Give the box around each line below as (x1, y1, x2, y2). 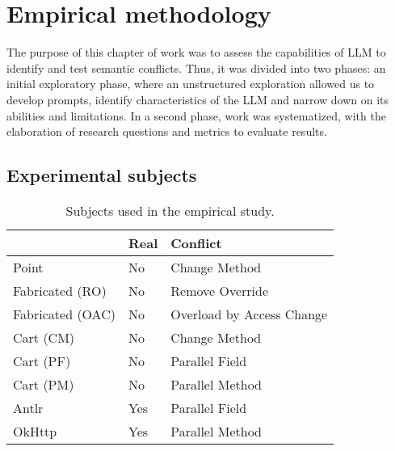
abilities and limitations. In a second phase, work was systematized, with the (6, 107, 386, 124)
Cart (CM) (13, 327, 75, 347)
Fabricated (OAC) (13, 304, 116, 323)
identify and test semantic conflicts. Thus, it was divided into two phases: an (6, 59, 386, 76)
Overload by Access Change (170, 304, 328, 323)
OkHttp (13, 421, 57, 440)
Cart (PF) (13, 351, 71, 370)
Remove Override (170, 280, 268, 300)
